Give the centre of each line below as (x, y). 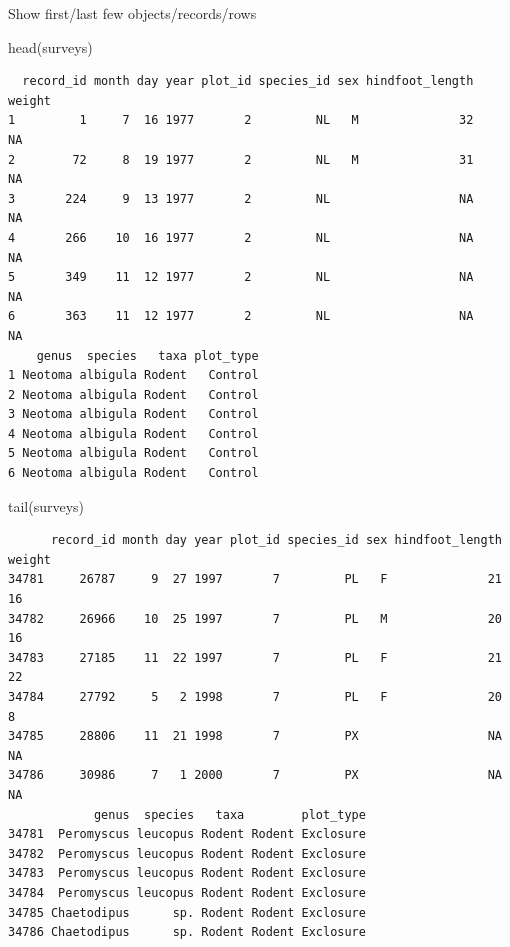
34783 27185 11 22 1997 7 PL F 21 (255, 657)
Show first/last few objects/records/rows (132, 13)
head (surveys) (50, 46)
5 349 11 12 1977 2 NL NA (241, 277)
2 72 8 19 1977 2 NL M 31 (241, 159)
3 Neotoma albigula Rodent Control (133, 414)
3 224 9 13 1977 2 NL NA (241, 198)
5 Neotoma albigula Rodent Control (133, 453)
